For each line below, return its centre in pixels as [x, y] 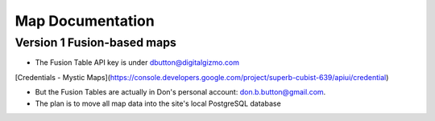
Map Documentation [85, 21]
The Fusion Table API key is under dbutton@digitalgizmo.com [137, 63]
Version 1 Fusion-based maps [96, 42]
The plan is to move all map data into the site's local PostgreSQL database [158, 103]
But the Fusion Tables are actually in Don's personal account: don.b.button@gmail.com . [180, 92]
